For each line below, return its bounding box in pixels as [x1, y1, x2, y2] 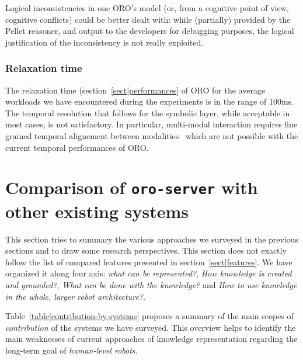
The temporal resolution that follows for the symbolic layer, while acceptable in [5, 106, 290, 119]
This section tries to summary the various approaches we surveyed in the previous [5, 233, 299, 245]
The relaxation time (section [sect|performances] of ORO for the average [5, 84, 266, 96]
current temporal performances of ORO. [5, 141, 149, 153]
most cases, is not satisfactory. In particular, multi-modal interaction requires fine [5, 118, 298, 130]
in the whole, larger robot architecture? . [5, 290, 145, 302]
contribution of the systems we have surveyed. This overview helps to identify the [5, 321, 296, 333]
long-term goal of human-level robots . [5, 344, 138, 356]
